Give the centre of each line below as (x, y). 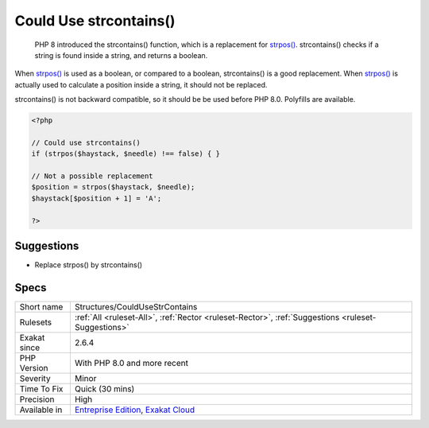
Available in (41, 410)
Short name (41, 307)
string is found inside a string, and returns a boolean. (121, 55)
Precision (37, 399)
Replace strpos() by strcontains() (89, 265)
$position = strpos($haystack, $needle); (113, 187)
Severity (35, 379)
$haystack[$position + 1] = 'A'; (97, 198)
